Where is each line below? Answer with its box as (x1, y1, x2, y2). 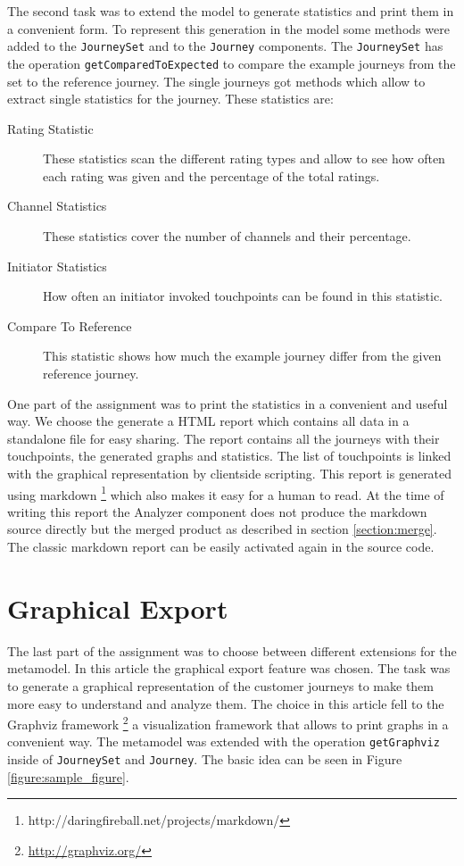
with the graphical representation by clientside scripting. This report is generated (7, 464, 452, 482)
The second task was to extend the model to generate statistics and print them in (7, 2, 454, 20)
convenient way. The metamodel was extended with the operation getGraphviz (7, 732, 440, 751)
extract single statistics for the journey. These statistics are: (7, 89, 334, 108)
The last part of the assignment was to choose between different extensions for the (7, 641, 457, 660)
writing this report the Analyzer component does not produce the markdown (7, 502, 427, 520)
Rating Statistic (7, 119, 94, 137)
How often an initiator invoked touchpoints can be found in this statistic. (43, 287, 443, 305)
